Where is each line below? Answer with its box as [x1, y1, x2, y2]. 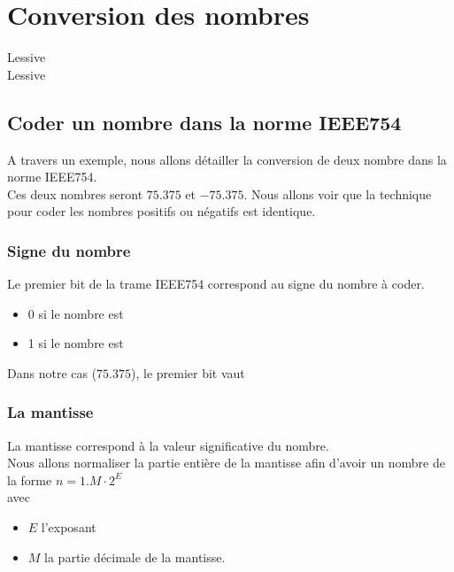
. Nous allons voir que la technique [243, 184, 432, 203]
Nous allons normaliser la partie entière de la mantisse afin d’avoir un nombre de [7, 453, 445, 472]
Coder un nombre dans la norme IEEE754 [7, 108, 402, 135]
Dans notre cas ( [7, 363, 97, 382]
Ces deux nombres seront [7, 184, 143, 203]
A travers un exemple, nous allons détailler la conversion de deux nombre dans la [7, 150, 447, 168]
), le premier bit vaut [131, 363, 245, 382]
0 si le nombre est [27, 304, 124, 322]
